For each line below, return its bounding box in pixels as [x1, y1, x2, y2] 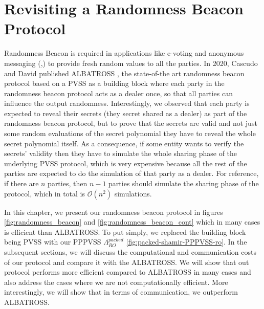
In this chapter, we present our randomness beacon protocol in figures [4, 206, 223, 217]
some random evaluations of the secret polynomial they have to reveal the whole [4, 128, 256, 139]
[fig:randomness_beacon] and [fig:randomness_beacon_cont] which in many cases [4, 216, 260, 227]
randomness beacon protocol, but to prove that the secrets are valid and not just [4, 118, 257, 128]
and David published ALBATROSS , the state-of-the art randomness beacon [4, 68, 245, 78]
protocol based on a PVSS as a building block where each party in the [4, 78, 225, 89]
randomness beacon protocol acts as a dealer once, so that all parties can [4, 87, 233, 98]
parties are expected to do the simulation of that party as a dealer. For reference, [4, 168, 259, 179]
